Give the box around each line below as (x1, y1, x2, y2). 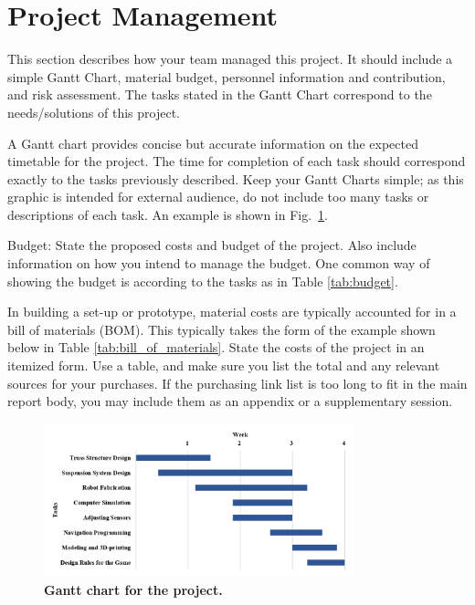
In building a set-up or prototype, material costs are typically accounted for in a (7, 302, 457, 321)
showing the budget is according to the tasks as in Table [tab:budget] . (7, 271, 398, 290)
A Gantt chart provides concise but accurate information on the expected (7, 133, 418, 152)
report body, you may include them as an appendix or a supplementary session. (7, 391, 453, 411)
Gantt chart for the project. (44, 579, 223, 599)
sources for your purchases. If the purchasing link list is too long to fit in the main (7, 373, 468, 392)
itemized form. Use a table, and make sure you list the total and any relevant (7, 356, 440, 375)
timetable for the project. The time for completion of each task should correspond (7, 151, 466, 171)
